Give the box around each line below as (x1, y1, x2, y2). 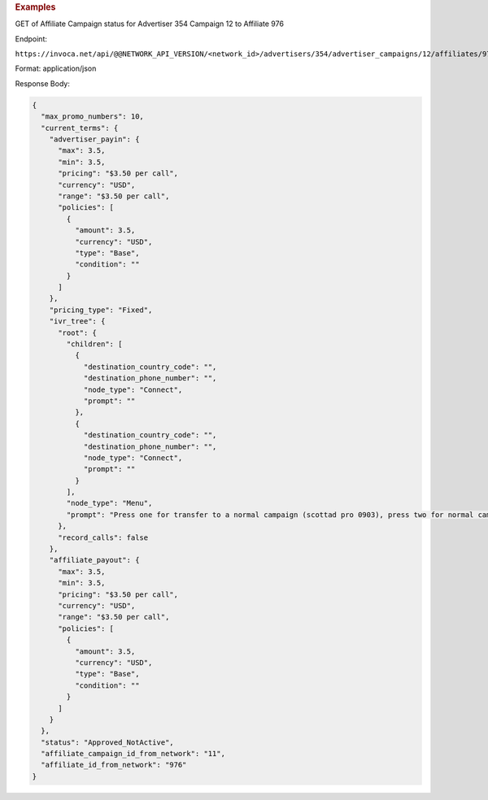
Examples (15, 2, 56, 12)
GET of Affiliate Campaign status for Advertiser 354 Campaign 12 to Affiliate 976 (15, 19, 285, 28)
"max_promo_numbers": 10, (41, 112, 144, 121)
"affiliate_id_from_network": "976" (41, 760, 187, 770)
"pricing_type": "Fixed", (49, 305, 153, 315)
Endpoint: (15, 33, 48, 44)
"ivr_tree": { (49, 317, 106, 326)
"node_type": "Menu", (66, 498, 153, 508)
